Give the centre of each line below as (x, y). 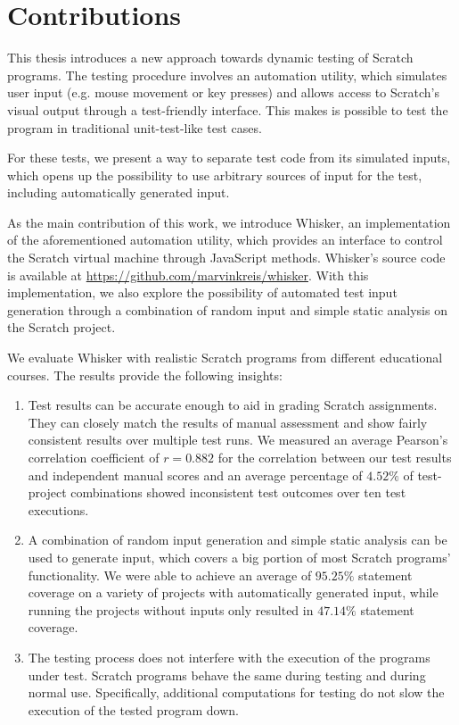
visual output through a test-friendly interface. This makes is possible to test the (228, 109)
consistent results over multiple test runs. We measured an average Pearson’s (238, 440)
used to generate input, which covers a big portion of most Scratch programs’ (239, 557)
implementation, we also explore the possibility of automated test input (202, 292)
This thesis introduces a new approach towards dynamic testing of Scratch (210, 58)
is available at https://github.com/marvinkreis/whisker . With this (188, 275)
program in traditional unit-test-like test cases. (135, 127)
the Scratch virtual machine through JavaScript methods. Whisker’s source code (226, 258)
